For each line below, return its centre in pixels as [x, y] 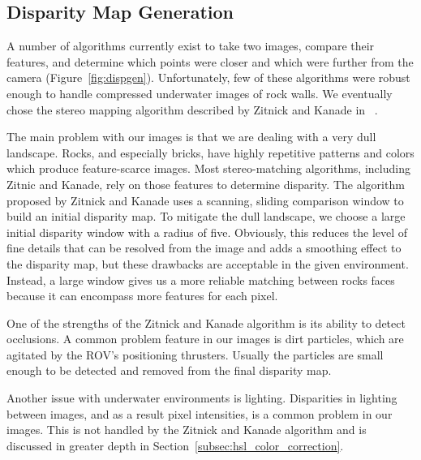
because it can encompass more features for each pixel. [142, 296]
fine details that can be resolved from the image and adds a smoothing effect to [204, 248]
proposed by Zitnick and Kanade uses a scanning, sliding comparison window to [205, 200]
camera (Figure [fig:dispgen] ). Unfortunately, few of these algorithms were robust [208, 77]
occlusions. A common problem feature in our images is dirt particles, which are [205, 339]
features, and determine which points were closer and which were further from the [210, 61]
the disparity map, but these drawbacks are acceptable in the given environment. [208, 263]
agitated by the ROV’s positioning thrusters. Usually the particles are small [195, 354]
